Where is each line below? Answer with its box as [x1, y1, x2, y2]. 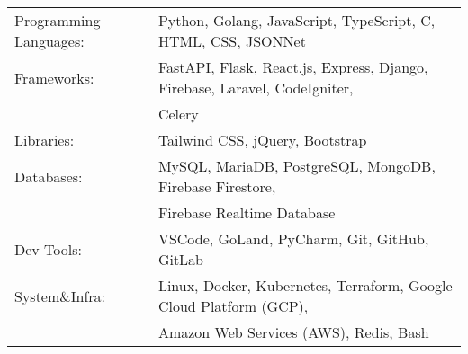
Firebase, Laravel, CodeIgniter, [157, 77, 354, 98]
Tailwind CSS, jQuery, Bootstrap [157, 129, 367, 150]
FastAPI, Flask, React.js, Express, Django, [157, 57, 428, 77]
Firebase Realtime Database [157, 202, 336, 223]
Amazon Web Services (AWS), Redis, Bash [157, 322, 429, 342]
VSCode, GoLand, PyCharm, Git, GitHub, [157, 228, 429, 249]
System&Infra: [14, 285, 106, 306]
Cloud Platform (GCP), [157, 296, 309, 316]
